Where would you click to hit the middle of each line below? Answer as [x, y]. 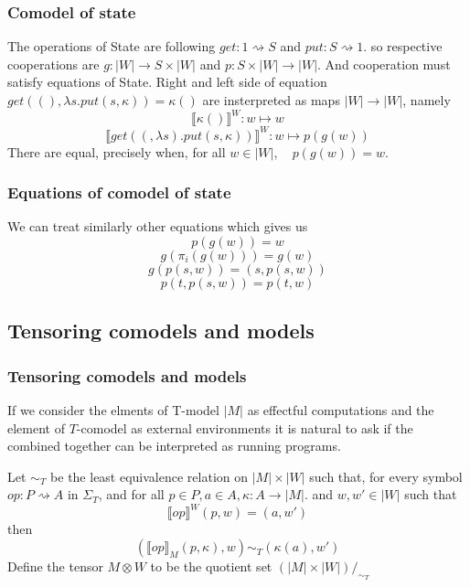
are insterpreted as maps [271, 100]
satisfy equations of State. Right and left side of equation [167, 82]
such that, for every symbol [386, 476]
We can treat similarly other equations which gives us [158, 226]
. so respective [403, 46]
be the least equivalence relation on [150, 476]
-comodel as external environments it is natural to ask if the [245, 427]
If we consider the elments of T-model [113, 410]
